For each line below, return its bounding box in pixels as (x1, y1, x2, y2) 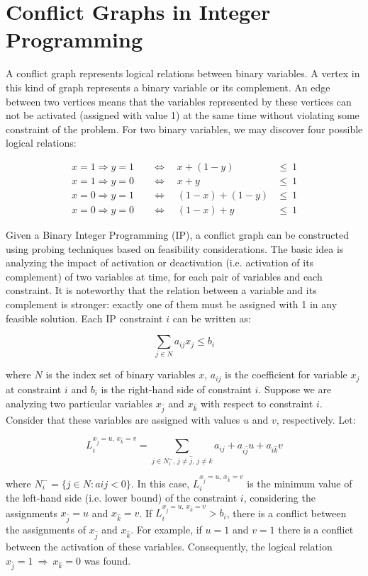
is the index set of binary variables (45, 367, 196, 382)
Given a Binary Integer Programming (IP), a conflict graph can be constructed (6, 227, 350, 242)
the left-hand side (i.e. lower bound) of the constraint (6, 490, 238, 505)
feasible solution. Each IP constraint (6, 310, 163, 325)
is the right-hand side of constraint (101, 381, 252, 396)
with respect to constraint (201, 395, 313, 410)
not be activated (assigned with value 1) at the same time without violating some (6, 108, 359, 123)
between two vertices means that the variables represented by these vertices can (6, 94, 352, 108)
